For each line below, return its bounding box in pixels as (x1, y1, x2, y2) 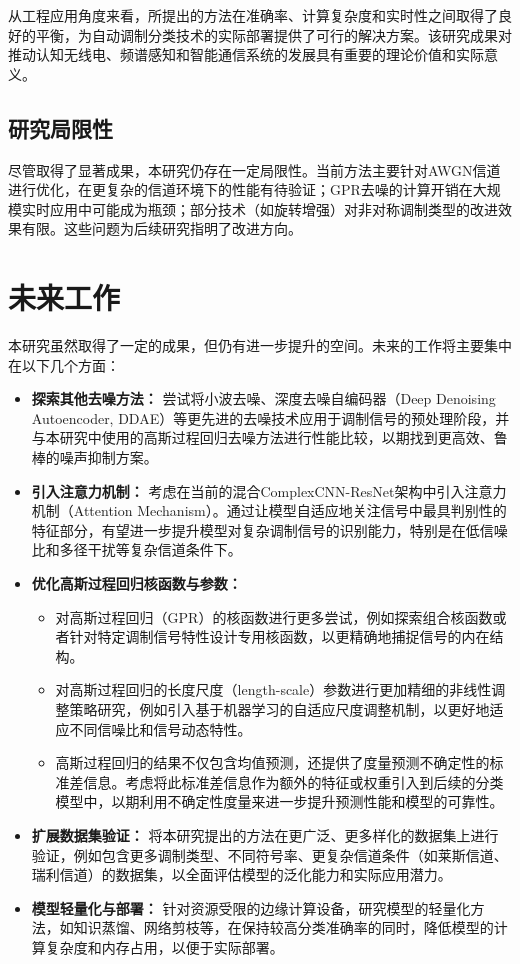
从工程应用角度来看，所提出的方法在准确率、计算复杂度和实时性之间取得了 (8, 5, 498, 25)
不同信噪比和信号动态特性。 (69, 718, 252, 739)
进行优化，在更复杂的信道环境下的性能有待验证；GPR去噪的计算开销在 (8, 179, 473, 200)
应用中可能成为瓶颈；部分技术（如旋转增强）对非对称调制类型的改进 (49, 198, 498, 219)
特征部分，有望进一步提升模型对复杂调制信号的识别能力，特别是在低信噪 (31, 519, 508, 540)
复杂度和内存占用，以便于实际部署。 (45, 936, 284, 957)
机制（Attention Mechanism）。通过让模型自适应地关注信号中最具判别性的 (31, 500, 507, 521)
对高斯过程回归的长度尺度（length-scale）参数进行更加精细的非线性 (55, 679, 492, 700)
